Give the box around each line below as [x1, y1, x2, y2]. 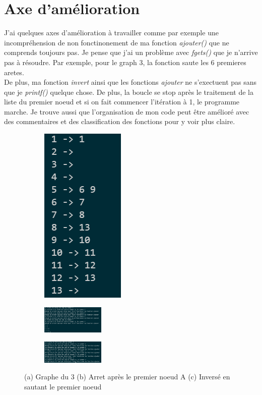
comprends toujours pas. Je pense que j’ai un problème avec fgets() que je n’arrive [4, 47, 258, 58]
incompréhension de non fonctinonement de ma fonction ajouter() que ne [4, 37, 229, 47]
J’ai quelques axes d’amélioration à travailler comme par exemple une [4, 27, 219, 38]
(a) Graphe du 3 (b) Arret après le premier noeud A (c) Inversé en [24, 371, 230, 382]
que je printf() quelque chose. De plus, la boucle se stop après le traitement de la [4, 86, 254, 97]
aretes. [4, 67, 24, 77]
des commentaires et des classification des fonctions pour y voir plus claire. [4, 116, 235, 127]
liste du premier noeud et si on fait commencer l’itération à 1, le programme [4, 96, 240, 107]
